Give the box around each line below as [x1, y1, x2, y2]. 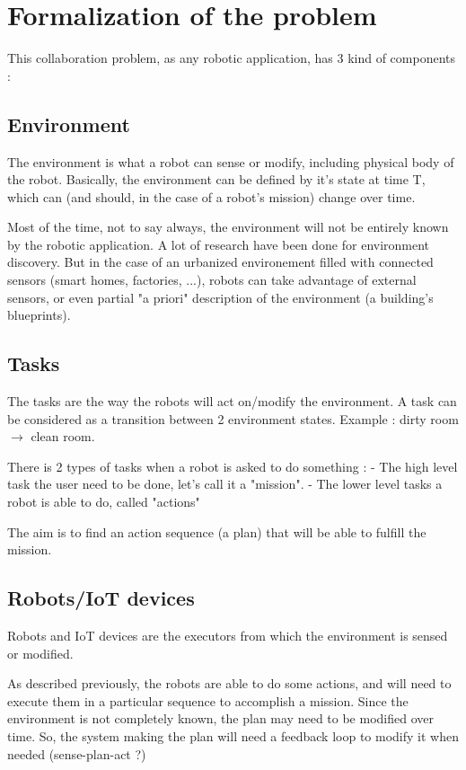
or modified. [7, 643, 74, 662]
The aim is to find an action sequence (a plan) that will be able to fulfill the [7, 522, 426, 541]
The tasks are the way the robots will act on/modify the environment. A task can [7, 392, 457, 411]
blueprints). [7, 305, 71, 324]
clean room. [31, 427, 95, 446]
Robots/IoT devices [7, 584, 195, 612]
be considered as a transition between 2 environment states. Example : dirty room [7, 409, 459, 428]
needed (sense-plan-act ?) [7, 744, 146, 763]
